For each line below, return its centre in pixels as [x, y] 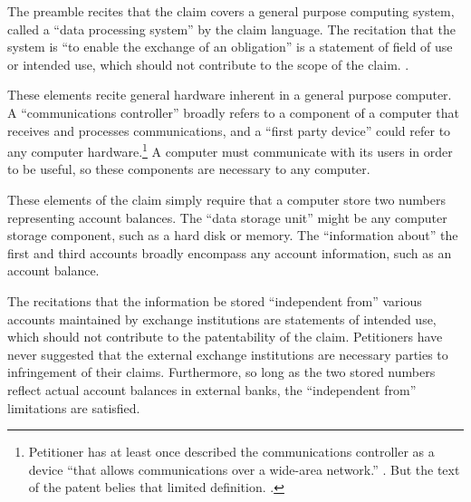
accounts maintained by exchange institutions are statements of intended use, [222, 319]
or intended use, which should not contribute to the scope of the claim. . [208, 64]
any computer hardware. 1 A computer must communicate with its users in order [230, 150]
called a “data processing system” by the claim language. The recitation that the [232, 29]
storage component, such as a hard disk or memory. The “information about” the [233, 235]
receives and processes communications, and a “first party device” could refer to [229, 130]
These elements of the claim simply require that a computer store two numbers [226, 199]
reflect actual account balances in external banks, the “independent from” [212, 389]
